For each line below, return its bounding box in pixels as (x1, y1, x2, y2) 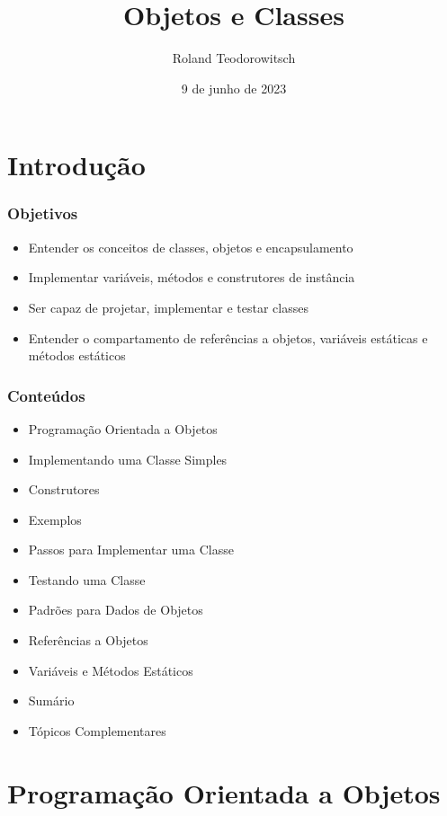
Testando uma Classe (28, 570, 146, 589)
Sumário (28, 691, 75, 710)
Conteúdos (7, 384, 85, 406)
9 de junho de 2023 (181, 78, 287, 97)
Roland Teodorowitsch (172, 49, 296, 67)
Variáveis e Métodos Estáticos (28, 661, 193, 679)
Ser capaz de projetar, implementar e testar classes (28, 297, 308, 316)
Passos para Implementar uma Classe (28, 540, 234, 559)
